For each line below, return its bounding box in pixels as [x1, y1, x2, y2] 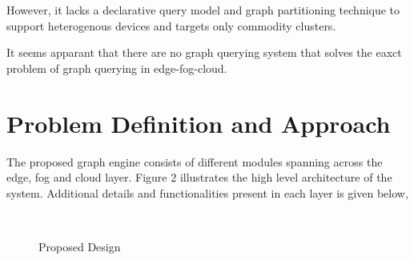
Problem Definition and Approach [6, 106, 391, 139]
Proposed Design [38, 238, 121, 254]
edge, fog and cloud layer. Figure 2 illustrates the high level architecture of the [6, 169, 392, 186]
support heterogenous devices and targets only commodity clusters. [6, 17, 336, 34]
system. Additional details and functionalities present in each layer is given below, [6, 184, 408, 201]
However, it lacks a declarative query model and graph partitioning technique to [6, 2, 400, 18]
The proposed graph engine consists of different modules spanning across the [6, 153, 383, 170]
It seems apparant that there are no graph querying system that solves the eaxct [6, 44, 402, 61]
